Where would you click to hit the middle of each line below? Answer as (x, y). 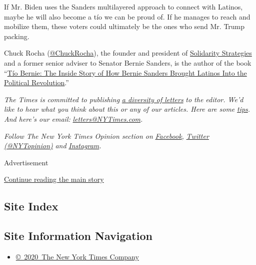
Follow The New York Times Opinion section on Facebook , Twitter (106, 136)
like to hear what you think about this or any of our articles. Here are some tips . (127, 109)
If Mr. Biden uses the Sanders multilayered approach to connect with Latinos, (123, 7)
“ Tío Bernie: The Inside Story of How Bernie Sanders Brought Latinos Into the (125, 72)
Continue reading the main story (54, 179)
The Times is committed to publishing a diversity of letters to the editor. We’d (124, 99)
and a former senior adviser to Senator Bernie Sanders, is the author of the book (128, 62)
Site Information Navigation (78, 236)
